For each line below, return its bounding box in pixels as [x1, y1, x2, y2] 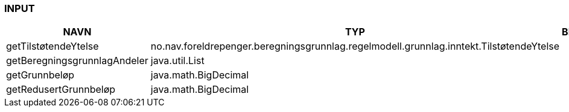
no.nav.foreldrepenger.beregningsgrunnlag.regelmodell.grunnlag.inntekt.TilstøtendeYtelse [150, 40, 560, 53]
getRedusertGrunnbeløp [6, 83, 116, 96]
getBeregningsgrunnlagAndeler [6, 55, 148, 67]
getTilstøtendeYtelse [6, 40, 99, 53]
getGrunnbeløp [6, 69, 75, 81]
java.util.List [150, 55, 205, 67]
